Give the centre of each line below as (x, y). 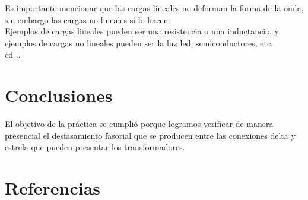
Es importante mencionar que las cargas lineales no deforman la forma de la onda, (154, 8)
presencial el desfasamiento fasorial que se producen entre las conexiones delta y (150, 135)
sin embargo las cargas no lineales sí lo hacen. (88, 19)
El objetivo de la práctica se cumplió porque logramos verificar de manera (139, 124)
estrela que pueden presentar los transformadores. (95, 147)
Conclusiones (59, 95)
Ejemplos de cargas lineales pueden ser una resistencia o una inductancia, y (142, 31)
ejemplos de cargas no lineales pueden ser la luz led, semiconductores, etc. (139, 42)
